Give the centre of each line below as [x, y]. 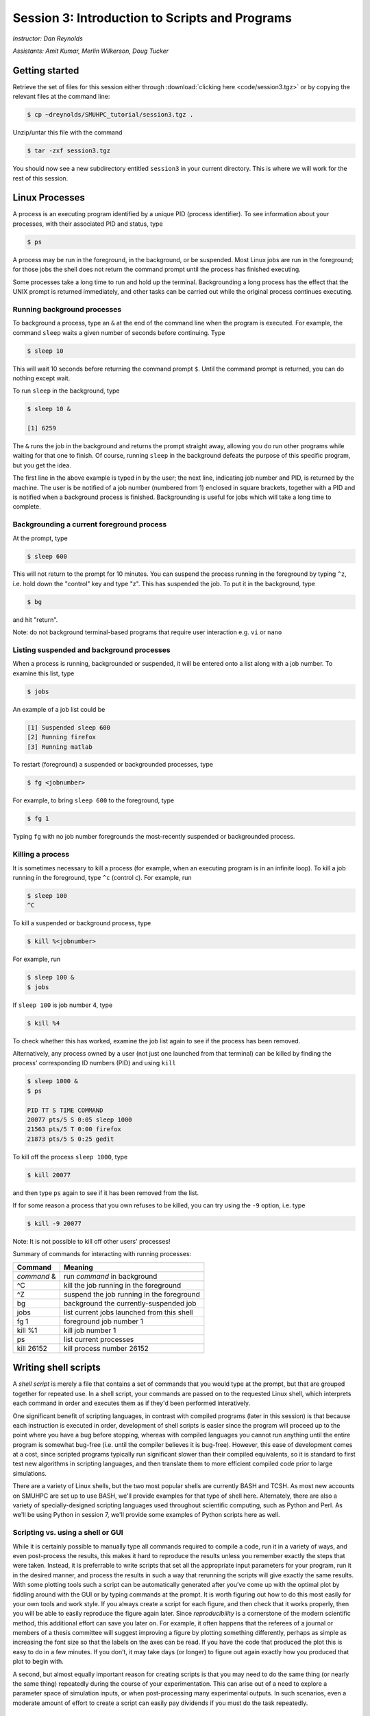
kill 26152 [32, 1348]
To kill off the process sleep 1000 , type [70, 1157]
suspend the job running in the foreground [132, 1294]
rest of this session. [40, 178]
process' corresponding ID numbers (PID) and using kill [94, 1063]
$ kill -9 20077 [54, 1224]
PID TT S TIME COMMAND [65, 1110]
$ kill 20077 [49, 1175]
